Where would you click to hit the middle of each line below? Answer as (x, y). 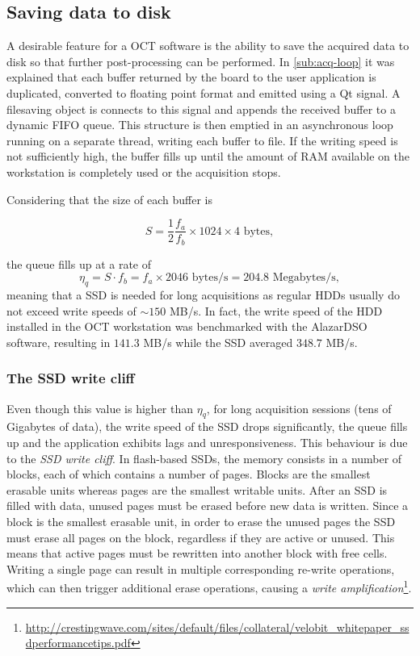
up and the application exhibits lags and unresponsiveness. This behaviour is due (207, 443)
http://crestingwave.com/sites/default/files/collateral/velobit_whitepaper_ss (217, 627)
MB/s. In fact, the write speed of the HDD (276, 310)
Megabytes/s (304, 278)
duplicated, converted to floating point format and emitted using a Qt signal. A (204, 92)
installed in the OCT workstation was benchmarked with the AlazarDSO (187, 326)
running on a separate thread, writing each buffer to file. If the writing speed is (202, 140)
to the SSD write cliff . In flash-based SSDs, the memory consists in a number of (204, 458)
